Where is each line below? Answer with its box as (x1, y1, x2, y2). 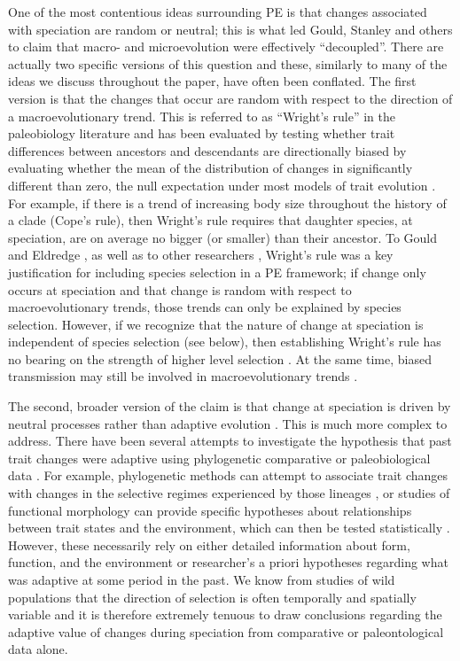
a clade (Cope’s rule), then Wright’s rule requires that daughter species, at (8, 211, 413, 229)
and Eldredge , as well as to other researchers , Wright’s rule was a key (8, 245, 394, 264)
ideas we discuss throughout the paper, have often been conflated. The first (8, 72, 417, 90)
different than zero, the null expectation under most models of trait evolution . (8, 175, 436, 194)
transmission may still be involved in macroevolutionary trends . (8, 367, 358, 385)
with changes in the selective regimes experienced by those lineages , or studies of (8, 484, 450, 502)
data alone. (8, 640, 68, 658)
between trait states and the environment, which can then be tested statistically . (8, 518, 450, 537)
